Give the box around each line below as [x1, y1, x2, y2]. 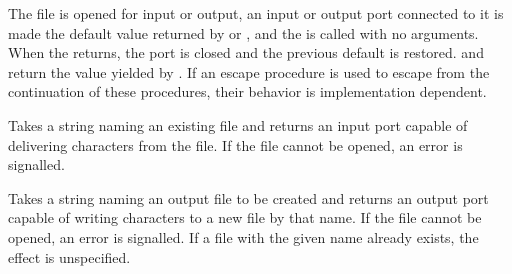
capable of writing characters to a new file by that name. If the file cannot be [8, 207, 482, 228]
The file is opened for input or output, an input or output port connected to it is [8, 3, 504, 23]
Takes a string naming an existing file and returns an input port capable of [8, 114, 468, 135]
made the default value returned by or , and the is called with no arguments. [8, 22, 479, 43]
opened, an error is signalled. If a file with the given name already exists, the [8, 226, 479, 247]
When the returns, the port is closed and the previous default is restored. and [8, 42, 484, 63]
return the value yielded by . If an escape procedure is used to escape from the [8, 61, 490, 82]
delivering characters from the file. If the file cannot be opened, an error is [8, 134, 463, 155]
